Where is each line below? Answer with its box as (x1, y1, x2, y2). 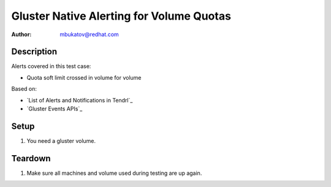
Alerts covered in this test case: (11, 63, 91, 70)
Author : (11, 31, 32, 38)
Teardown (11, 153, 51, 164)
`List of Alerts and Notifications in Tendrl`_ (26, 96, 133, 104)
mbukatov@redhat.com (59, 31, 119, 38)
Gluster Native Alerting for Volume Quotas (11, 9, 231, 23)
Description (11, 47, 58, 57)
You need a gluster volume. (26, 137, 96, 144)
